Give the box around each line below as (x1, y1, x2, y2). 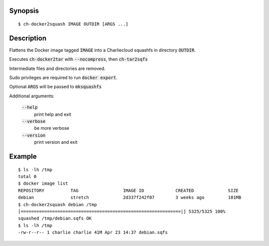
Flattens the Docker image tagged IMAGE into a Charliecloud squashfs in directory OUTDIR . (9, 47, 196, 53)
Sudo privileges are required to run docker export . (9, 75, 118, 81)
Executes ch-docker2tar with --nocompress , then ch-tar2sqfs (9, 56, 148, 62)
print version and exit (34, 139, 78, 145)
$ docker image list (18, 181, 68, 187)
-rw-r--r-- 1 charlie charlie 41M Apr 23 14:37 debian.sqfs (18, 230, 168, 236)
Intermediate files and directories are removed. (9, 65, 106, 71)
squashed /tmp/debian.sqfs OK (18, 216, 92, 222)
